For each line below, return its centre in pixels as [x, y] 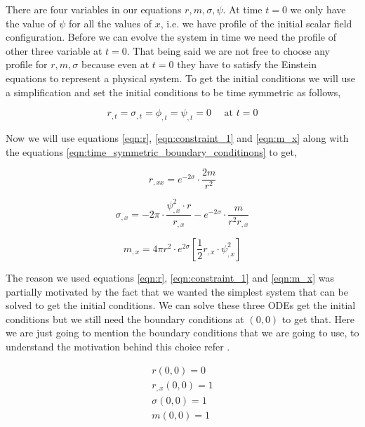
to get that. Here [318, 318]
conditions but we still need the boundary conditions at [125, 318]
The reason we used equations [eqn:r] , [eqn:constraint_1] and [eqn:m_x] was [170, 277]
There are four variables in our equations [94, 9]
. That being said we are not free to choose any [228, 50]
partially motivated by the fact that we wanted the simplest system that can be [177, 291]
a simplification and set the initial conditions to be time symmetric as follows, [173, 92]
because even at [115, 64]
